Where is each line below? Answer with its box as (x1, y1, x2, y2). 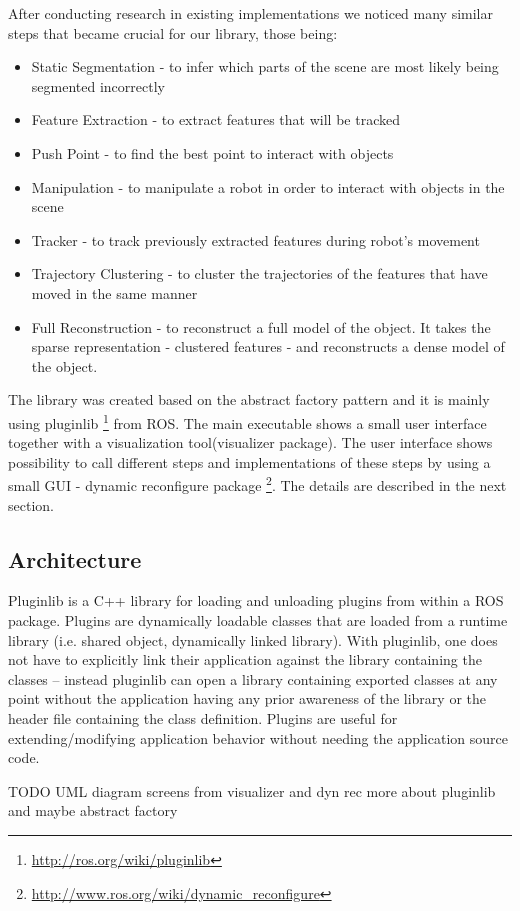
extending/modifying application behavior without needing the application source (8, 727, 508, 748)
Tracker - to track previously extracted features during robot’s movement (31, 229, 480, 250)
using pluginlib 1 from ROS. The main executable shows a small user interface (8, 409, 487, 433)
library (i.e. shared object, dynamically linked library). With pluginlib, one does (8, 629, 498, 650)
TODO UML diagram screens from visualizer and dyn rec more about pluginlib (8, 780, 496, 801)
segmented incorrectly (31, 75, 165, 96)
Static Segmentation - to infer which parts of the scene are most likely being (31, 56, 499, 77)
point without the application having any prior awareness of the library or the (8, 688, 487, 709)
